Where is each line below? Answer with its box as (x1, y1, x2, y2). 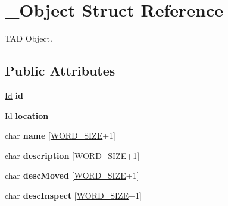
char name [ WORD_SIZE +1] (5, 129, 116, 142)
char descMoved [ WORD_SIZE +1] (5, 169, 139, 182)
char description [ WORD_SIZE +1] (5, 149, 140, 161)
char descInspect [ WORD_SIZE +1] (5, 189, 142, 201)
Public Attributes (5, 61, 115, 80)
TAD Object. (5, 32, 52, 45)
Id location (5, 109, 49, 121)
